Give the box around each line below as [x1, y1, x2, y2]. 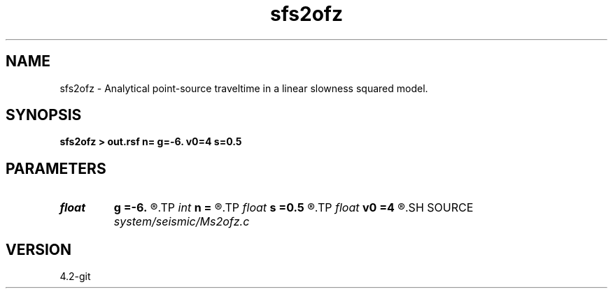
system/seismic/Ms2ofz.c [113, 214, 250, 229]
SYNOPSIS [6, 106, 82, 124]
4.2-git [59, 270, 91, 283]
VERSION [6, 240, 72, 258]
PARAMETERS [6, 159, 106, 177]
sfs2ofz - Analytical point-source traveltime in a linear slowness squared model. [59, 82, 428, 94]
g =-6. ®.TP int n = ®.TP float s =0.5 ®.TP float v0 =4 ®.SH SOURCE [113, 200, 474, 215]
